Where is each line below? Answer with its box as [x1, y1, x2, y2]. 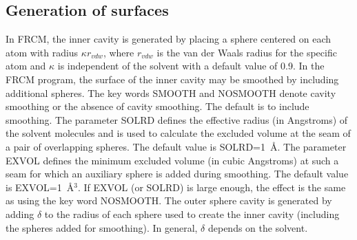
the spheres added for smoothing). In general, [6, 220, 198, 234]
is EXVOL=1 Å [6, 179, 74, 194]
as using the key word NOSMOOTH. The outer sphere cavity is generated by [6, 193, 332, 208]
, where [103, 45, 134, 59]
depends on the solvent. [207, 220, 308, 234]
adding [6, 206, 34, 221]
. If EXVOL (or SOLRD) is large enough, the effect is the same [77, 179, 346, 194]
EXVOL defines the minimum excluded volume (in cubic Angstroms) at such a [6, 153, 339, 167]
